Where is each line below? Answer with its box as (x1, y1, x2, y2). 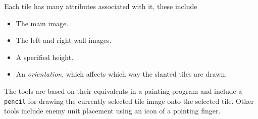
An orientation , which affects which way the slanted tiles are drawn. (16, 69, 227, 79)
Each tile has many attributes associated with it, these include (4, 1, 197, 11)
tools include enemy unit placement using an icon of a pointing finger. (4, 105, 221, 116)
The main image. (16, 18, 69, 28)
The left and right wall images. (16, 35, 112, 45)
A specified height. (16, 51, 74, 62)
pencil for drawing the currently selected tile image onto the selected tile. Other (4, 95, 254, 106)
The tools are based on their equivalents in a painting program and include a (4, 85, 242, 96)
